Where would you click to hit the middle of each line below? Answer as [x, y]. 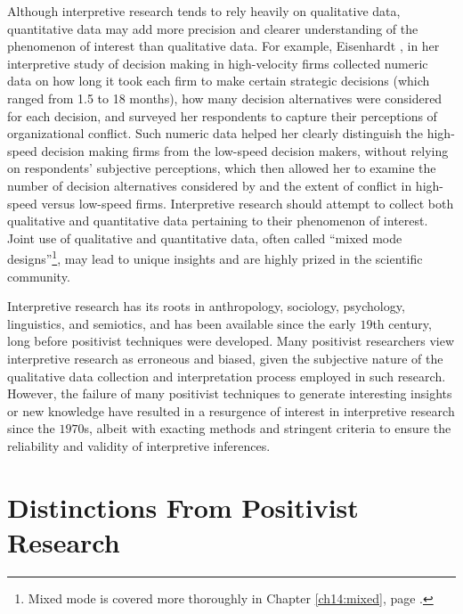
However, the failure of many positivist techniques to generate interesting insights [230, 393]
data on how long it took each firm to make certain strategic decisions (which [219, 81]
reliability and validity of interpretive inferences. [139, 445]
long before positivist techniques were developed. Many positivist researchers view [231, 341]
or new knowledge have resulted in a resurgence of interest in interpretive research [231, 410]
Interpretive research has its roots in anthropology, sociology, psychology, [206, 306]
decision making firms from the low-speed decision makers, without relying [245, 150]
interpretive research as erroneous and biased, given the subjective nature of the [225, 358]
